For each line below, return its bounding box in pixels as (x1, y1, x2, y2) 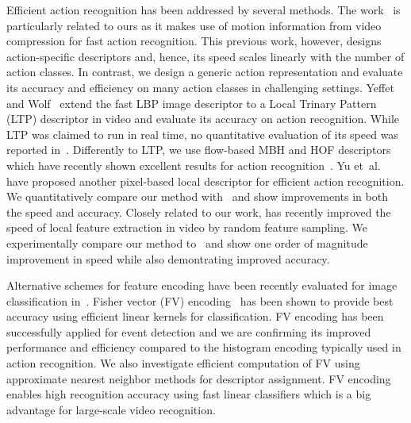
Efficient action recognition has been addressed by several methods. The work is (6, 2, 401, 17)
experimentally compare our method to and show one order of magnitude (6, 234, 368, 251)
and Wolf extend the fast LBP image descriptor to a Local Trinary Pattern (6, 94, 377, 111)
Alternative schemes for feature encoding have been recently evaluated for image (6, 277, 398, 294)
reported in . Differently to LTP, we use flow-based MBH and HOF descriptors (6, 141, 391, 158)
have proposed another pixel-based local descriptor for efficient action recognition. (6, 172, 405, 189)
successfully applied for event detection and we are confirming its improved (6, 323, 371, 340)
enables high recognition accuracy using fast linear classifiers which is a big (6, 386, 371, 402)
